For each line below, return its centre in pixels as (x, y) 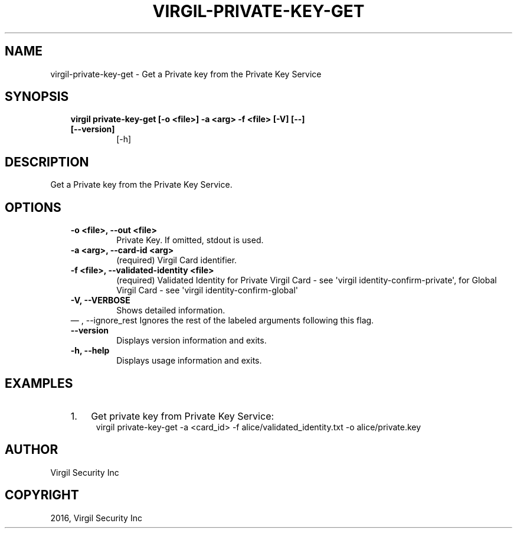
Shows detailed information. (171, 310)
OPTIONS (33, 207)
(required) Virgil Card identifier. (177, 260)
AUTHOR (32, 450)
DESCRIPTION (47, 162)
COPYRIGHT (42, 495)
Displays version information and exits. (192, 341)
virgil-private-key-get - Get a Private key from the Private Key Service (186, 74)
